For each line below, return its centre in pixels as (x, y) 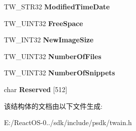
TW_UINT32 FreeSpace (44, 23)
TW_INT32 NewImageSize (49, 40)
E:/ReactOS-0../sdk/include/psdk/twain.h (68, 122)
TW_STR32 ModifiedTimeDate (57, 6)
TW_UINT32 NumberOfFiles (53, 56)
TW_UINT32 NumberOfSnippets (60, 73)
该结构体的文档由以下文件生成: (53, 106)
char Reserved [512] (36, 89)
